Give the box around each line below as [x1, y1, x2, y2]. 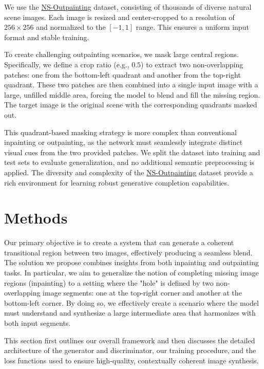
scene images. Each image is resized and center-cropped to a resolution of [4, 11, 235, 22]
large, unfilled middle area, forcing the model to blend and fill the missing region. [4, 89, 260, 100]
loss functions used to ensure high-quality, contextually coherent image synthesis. [4, 355, 259, 365]
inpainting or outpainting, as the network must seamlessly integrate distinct [4, 137, 243, 147]
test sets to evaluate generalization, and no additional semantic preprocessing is [4, 157, 255, 168]
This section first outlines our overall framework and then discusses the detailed [4, 335, 255, 345]
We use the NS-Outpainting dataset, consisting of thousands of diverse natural [4, 2, 252, 12]
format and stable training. [4, 31, 89, 42]
